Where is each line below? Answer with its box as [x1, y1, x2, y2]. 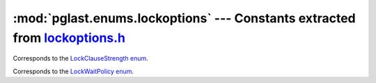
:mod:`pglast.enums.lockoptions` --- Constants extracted [13, 10, 356, 26]
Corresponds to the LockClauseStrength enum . [13, 54, 149, 63]
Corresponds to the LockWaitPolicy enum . [13, 67, 134, 75]
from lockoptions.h [13, 30, 125, 45]
